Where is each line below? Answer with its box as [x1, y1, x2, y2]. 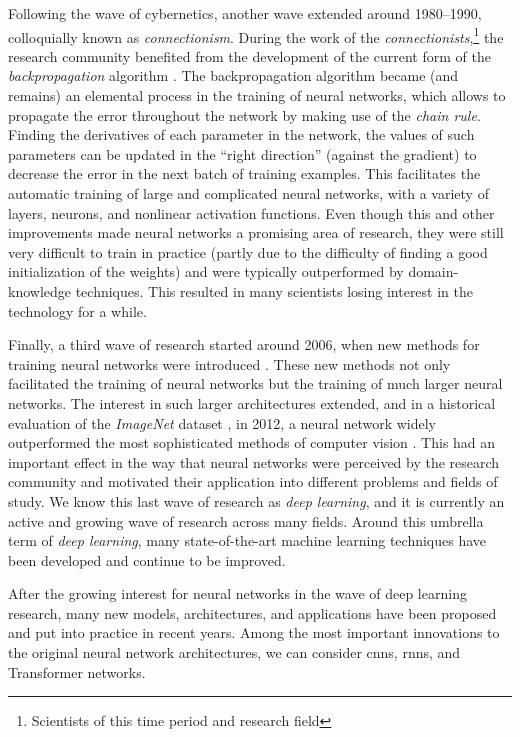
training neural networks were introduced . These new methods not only [8, 353, 451, 374]
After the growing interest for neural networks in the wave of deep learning [8, 583, 467, 604]
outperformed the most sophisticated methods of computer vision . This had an [8, 432, 496, 453]
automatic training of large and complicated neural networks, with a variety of [8, 183, 489, 203]
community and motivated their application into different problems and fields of [8, 471, 498, 492]
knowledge [8, 280, 71, 301]
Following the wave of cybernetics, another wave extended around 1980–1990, [8, 3, 482, 23]
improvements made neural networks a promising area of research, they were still [8, 222, 504, 243]
